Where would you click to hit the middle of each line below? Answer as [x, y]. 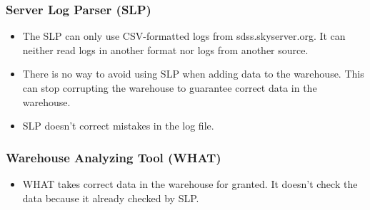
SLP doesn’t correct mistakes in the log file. [118, 126]
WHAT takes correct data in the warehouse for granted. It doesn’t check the [190, 184]
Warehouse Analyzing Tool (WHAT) [114, 157]
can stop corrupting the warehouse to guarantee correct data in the [170, 88]
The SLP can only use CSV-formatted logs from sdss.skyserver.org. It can [184, 36]
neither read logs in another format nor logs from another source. [165, 49]
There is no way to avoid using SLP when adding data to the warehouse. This [193, 74]
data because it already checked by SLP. [111, 198]
